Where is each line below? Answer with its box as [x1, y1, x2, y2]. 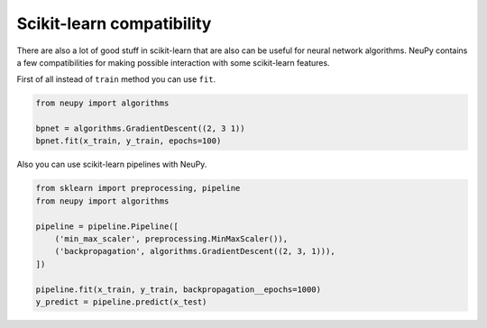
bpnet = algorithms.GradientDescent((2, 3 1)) [35, 123, 245, 134]
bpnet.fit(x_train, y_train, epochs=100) [35, 136, 222, 146]
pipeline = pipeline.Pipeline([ [35, 221, 179, 232]
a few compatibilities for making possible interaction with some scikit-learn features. [16, 57, 330, 68]
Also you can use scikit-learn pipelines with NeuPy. [16, 159, 207, 170]
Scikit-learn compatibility [16, 14, 212, 33]
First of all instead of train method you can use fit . [16, 74, 216, 85]
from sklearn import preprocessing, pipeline [35, 183, 241, 194]
